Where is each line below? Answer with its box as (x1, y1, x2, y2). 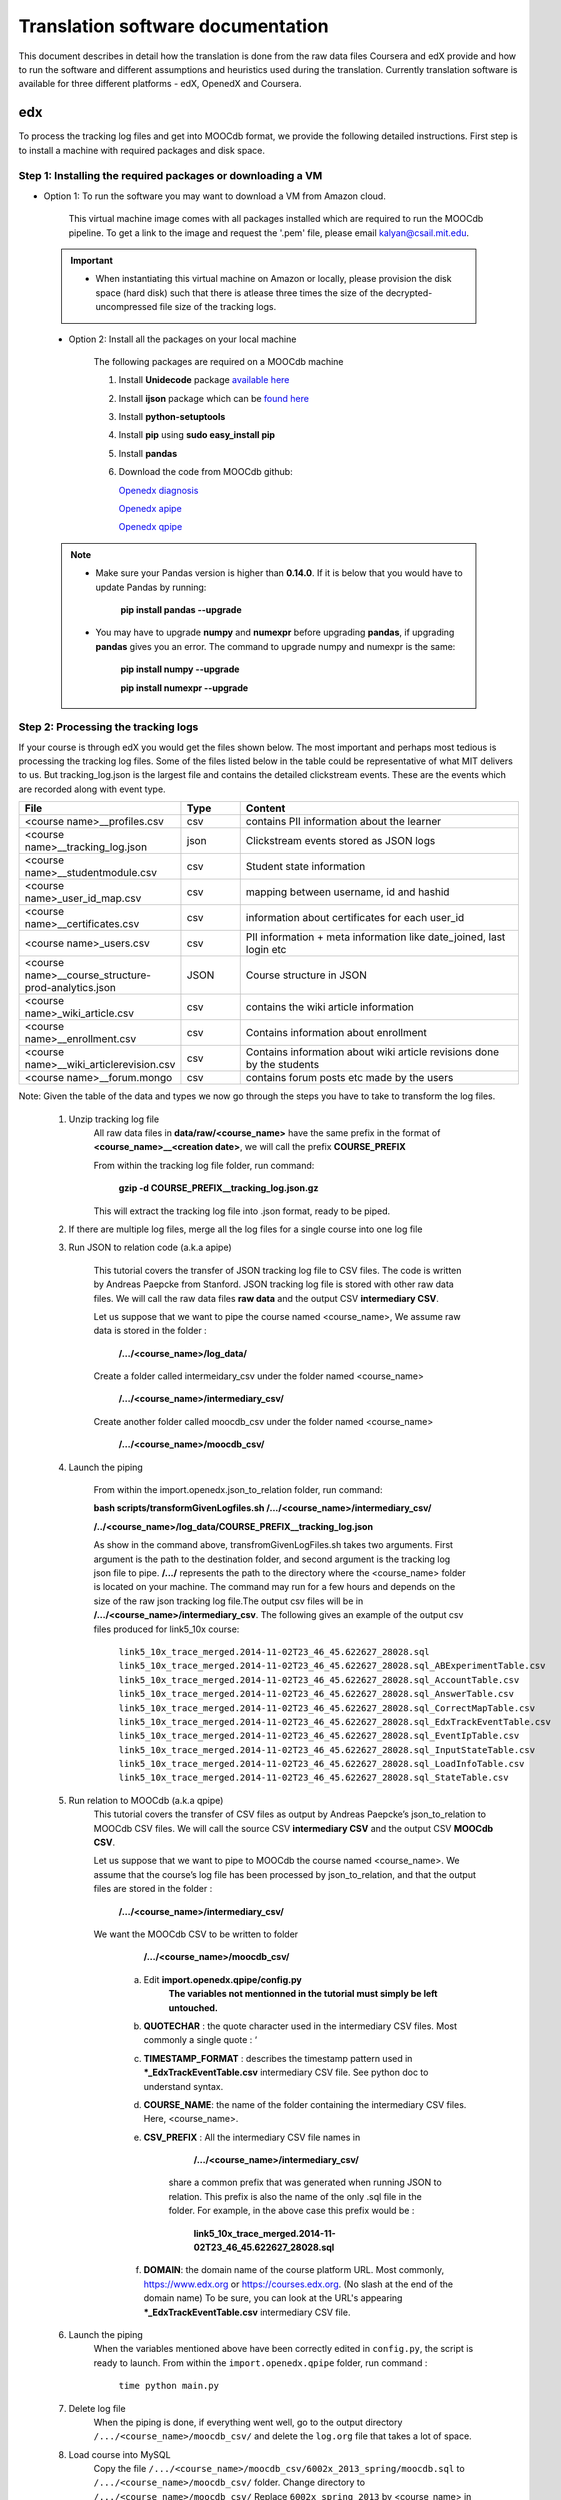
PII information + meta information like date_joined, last (245, 930, 506, 944)
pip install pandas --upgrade (120, 603, 242, 615)
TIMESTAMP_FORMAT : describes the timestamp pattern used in (143, 2052, 413, 2064)
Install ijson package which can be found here (118, 392, 310, 404)
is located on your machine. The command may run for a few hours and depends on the (93, 1581, 456, 1593)
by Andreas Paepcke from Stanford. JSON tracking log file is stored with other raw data (93, 1278, 454, 1290)
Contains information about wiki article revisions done (245, 1045, 500, 1059)
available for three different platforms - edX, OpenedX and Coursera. (18, 78, 302, 90)
